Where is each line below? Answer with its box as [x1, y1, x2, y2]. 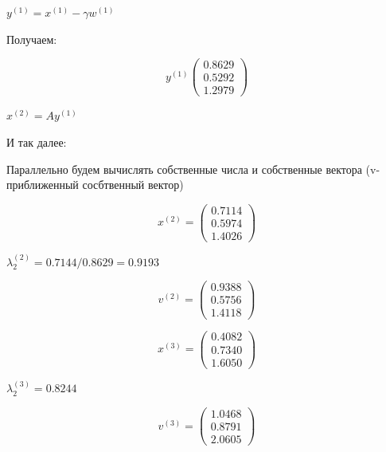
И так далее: [6, 133, 67, 150]
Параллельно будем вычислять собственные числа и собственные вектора [6, 160, 362, 177]
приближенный [6, 176, 79, 193]
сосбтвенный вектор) [82, 176, 184, 193]
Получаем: [6, 30, 57, 47]
